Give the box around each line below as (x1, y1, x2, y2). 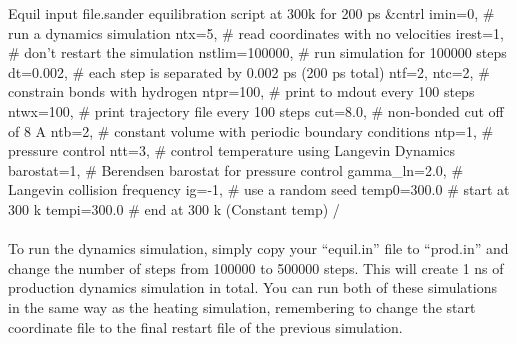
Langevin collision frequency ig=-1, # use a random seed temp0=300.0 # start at (8, 179, 510, 200)
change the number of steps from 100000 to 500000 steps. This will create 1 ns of (8, 257, 504, 278)
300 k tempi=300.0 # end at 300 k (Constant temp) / (8, 198, 340, 219)
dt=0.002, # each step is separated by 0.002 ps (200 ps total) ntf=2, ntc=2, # (8, 61, 490, 82)
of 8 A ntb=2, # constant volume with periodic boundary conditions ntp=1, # (8, 120, 494, 141)
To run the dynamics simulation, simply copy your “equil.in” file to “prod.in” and (8, 238, 509, 259)
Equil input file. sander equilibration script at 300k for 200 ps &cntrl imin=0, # (8, 3, 495, 23)
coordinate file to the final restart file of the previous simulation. (8, 316, 403, 337)
